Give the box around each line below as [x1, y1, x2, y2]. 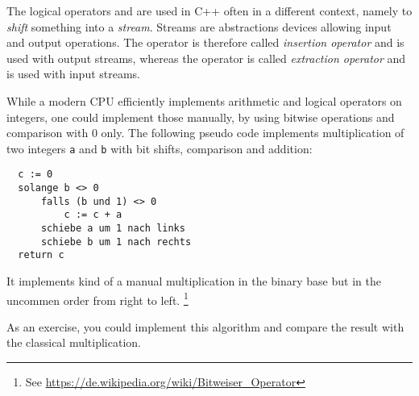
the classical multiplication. [6, 334, 141, 351]
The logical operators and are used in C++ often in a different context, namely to [6, 2, 413, 19]
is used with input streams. [6, 65, 141, 82]
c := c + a [64, 209, 122, 221]
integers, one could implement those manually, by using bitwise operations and [6, 108, 395, 125]
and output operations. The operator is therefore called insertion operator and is [6, 34, 404, 51]
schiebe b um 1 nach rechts [40, 236, 192, 248]
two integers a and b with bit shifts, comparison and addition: [6, 140, 313, 156]
